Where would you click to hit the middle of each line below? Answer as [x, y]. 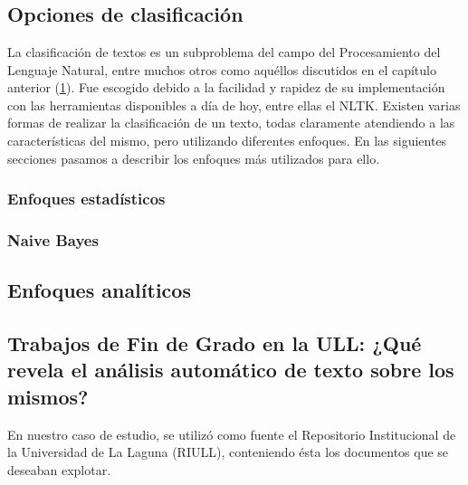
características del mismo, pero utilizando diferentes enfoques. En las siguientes [227, 140]
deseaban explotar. [59, 469]
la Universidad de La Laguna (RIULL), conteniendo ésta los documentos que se [228, 452]
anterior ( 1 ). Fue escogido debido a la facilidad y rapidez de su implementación [226, 87]
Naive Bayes [53, 239]
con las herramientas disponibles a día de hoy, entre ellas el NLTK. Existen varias [234, 105]
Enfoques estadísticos [86, 199]
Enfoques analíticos [99, 290]
